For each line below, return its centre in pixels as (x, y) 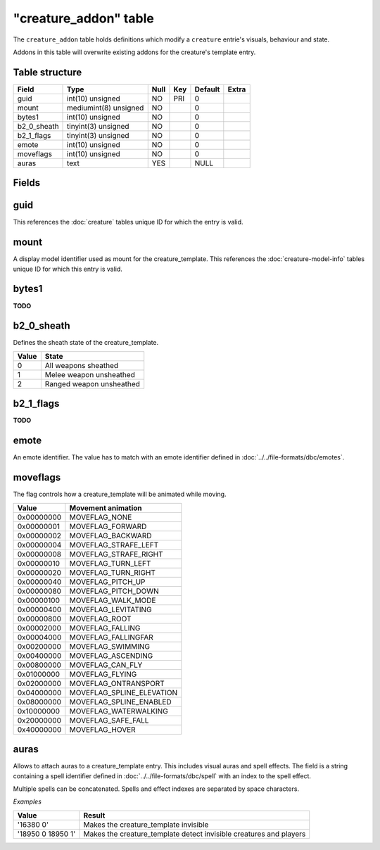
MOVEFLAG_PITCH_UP (107, 582)
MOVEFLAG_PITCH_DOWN (114, 591)
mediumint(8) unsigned (106, 108)
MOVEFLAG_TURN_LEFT (110, 563)
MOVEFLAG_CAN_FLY (106, 665)
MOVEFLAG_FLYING (103, 674)
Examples (27, 801)
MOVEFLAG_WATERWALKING (119, 711)
